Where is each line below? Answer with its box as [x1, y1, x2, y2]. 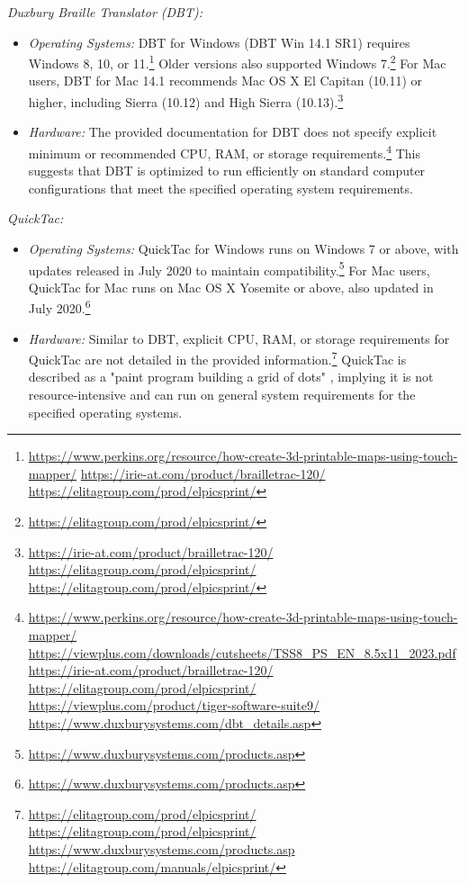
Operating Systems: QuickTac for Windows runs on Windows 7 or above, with [28, 239, 459, 257]
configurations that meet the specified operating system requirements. [28, 178, 413, 197]
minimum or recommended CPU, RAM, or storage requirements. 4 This [28, 140, 421, 162]
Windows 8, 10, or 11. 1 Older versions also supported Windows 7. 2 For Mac [28, 51, 446, 72]
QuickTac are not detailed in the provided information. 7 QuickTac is [28, 347, 407, 368]
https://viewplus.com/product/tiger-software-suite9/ [28, 696, 320, 715]
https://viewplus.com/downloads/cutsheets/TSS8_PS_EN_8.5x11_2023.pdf [28, 643, 456, 662]
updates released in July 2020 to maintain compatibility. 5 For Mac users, [28, 257, 430, 279]
